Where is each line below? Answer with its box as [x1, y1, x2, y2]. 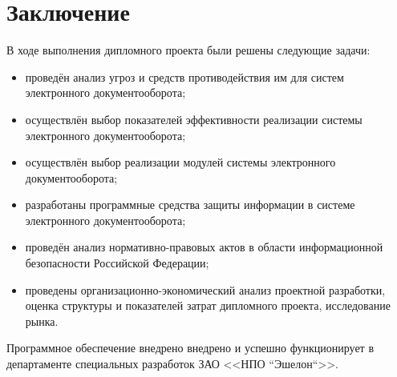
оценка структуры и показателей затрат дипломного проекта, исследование [25, 297, 391, 314]
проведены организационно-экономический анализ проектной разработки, [25, 281, 386, 298]
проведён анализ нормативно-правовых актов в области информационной [25, 239, 383, 255]
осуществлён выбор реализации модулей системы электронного [25, 154, 336, 170]
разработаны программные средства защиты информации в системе [25, 196, 355, 213]
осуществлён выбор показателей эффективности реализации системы [25, 110, 363, 127]
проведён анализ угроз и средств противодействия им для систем [25, 68, 344, 85]
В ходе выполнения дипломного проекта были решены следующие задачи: [6, 42, 371, 58]
